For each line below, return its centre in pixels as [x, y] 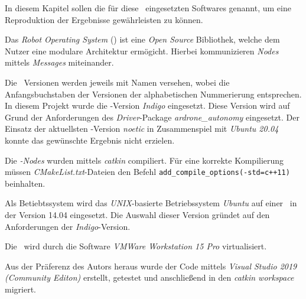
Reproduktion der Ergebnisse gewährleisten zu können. [104, 19]
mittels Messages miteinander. [59, 62]
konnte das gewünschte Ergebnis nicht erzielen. [90, 140]
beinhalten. [25, 183]
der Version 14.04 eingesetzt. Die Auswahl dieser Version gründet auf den [137, 214]
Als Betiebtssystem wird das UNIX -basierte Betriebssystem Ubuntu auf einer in [151, 203]
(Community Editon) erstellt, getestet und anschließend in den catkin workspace [149, 277]
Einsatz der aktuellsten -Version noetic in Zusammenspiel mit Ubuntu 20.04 [142, 129]
